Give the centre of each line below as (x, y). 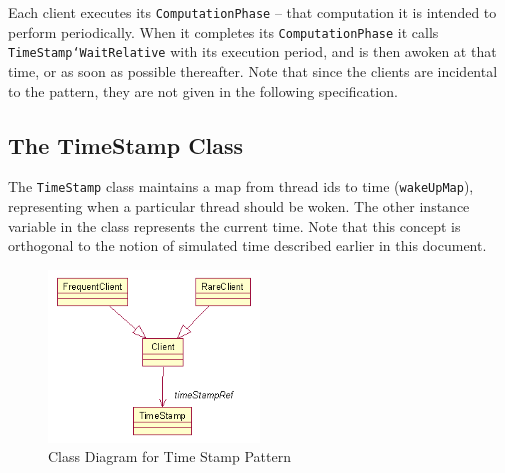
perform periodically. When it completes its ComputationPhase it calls (223, 31)
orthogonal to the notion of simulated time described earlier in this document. (247, 245)
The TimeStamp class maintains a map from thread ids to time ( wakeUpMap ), (241, 186)
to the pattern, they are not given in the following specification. (203, 90)
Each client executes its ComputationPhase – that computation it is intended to (252, 12)
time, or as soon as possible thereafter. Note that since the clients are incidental (253, 70)
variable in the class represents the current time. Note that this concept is (234, 225)
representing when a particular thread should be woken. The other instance (239, 206)
